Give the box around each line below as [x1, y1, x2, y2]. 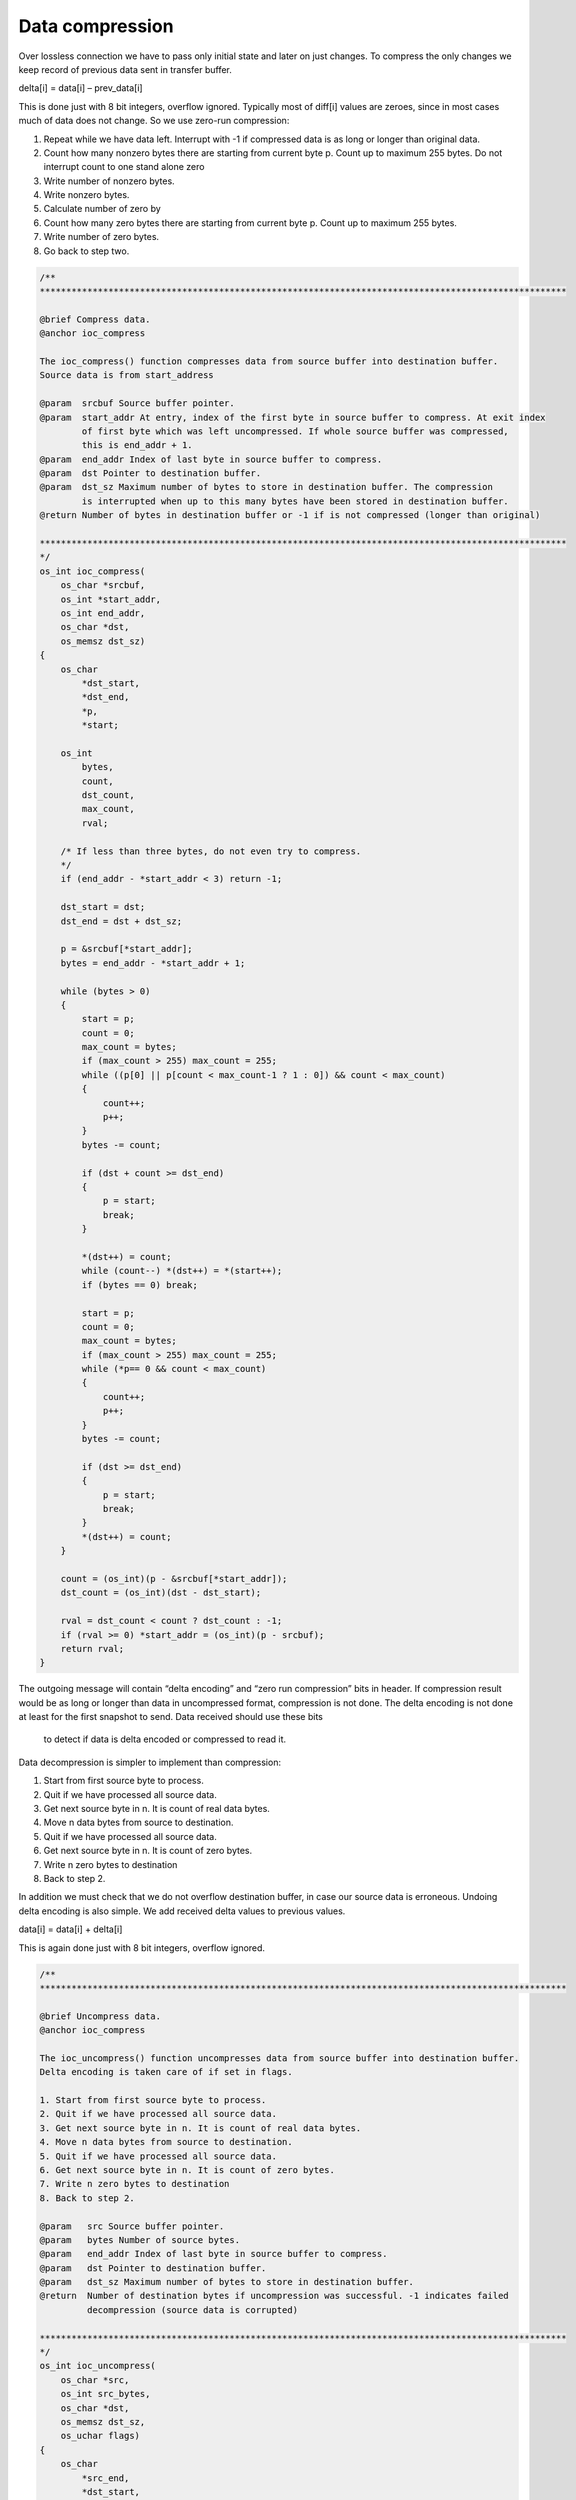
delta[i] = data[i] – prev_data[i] [18, 82, 144, 94]
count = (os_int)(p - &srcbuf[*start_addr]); [60, 1573, 288, 1584]
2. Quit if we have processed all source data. [39, 2108, 277, 2120]
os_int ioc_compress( [39, 565, 146, 577]
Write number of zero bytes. [43, 231, 160, 243]
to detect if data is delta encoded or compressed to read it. [43, 1733, 287, 1745]
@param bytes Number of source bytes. [39, 2234, 240, 2245]
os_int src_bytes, [60, 2388, 151, 2400]
